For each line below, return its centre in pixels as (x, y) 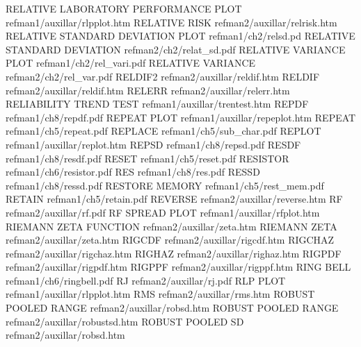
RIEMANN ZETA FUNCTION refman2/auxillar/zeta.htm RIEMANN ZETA (171, 226)
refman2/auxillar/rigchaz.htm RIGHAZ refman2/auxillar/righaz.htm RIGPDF (174, 253)
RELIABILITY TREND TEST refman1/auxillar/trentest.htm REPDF (157, 104)
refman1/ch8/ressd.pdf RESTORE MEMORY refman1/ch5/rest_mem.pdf (165, 185)
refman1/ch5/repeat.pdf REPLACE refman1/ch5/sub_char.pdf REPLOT (163, 131)
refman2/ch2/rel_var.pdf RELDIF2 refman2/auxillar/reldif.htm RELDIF (163, 76)
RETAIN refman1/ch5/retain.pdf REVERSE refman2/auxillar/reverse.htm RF (174, 199)
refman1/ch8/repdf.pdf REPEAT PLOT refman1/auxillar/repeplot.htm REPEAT (181, 117)
